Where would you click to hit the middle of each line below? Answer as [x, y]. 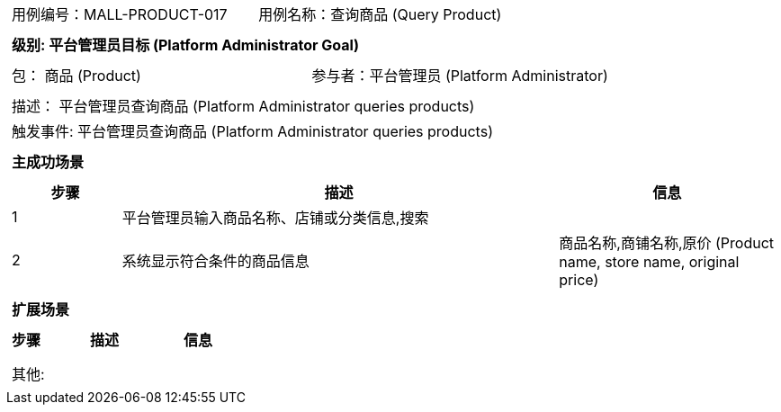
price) [579, 280]
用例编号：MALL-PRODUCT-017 [120, 14]
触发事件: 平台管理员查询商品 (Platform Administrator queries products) [252, 131]
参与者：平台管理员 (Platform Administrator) [460, 76]
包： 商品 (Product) [76, 76]
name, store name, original [649, 262]
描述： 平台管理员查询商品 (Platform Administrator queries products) [243, 106]
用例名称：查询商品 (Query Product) [380, 14]
